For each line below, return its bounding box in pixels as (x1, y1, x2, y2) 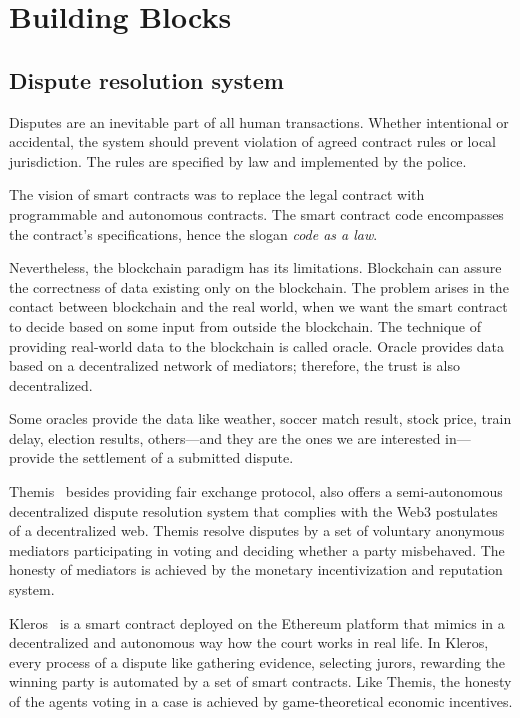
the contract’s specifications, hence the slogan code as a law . (9, 223, 378, 244)
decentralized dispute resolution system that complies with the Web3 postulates (9, 500, 498, 521)
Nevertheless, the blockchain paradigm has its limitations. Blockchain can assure (9, 257, 502, 278)
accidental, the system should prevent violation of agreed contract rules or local (9, 131, 496, 152)
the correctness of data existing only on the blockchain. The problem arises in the (9, 276, 509, 297)
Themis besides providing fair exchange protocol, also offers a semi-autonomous (9, 481, 503, 502)
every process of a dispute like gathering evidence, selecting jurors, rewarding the (9, 651, 506, 672)
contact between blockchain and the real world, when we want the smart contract (9, 296, 508, 317)
